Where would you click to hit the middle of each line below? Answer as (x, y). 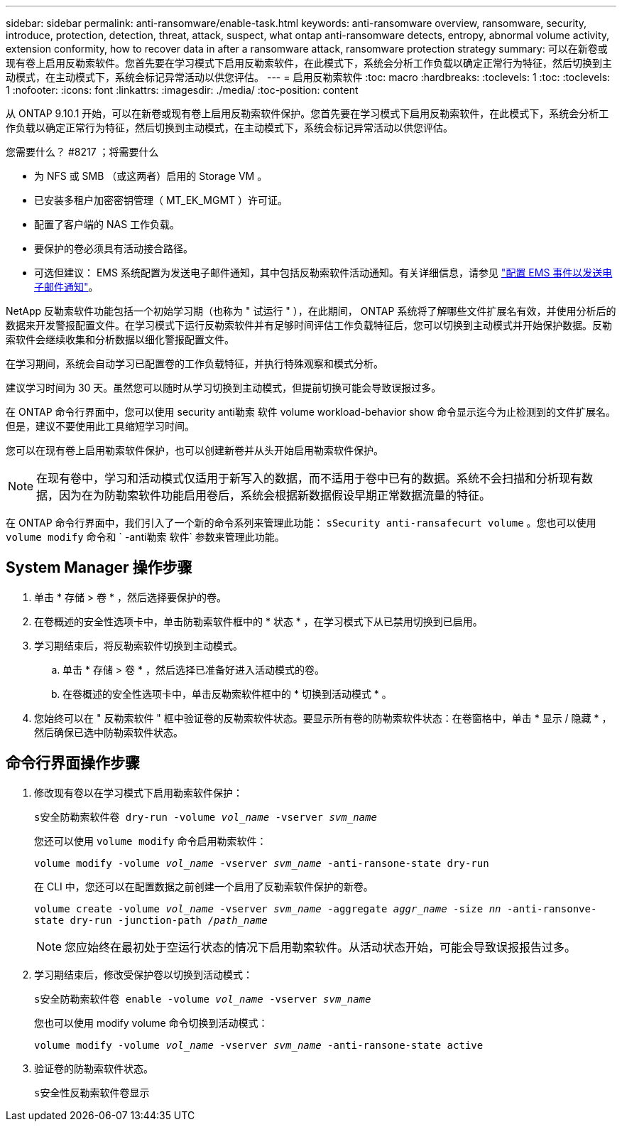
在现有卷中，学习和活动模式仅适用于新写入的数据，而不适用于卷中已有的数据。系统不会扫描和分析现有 (309, 478)
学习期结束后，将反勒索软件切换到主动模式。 (138, 645)
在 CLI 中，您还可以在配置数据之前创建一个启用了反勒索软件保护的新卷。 (204, 886)
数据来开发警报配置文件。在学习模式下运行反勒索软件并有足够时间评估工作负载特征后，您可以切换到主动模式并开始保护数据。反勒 (309, 325)
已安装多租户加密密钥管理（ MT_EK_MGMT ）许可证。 (161, 200)
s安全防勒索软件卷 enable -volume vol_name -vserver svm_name (203, 999)
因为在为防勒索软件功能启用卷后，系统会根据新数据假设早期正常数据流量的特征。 (275, 495)
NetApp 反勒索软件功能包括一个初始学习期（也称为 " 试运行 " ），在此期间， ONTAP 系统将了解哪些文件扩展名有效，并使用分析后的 (311, 311)
